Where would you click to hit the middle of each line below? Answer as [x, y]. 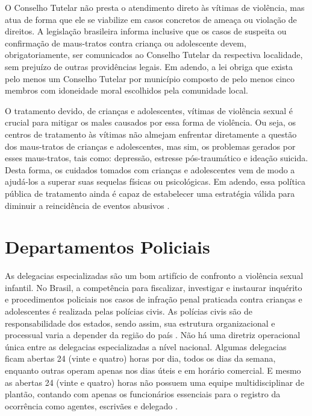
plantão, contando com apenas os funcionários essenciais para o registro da [143, 394]
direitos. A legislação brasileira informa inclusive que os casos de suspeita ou [146, 31]
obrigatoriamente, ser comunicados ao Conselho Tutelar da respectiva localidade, [154, 55]
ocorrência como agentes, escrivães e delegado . [91, 405]
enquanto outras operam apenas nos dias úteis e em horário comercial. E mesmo [153, 370]
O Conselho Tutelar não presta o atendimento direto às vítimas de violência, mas [155, 7]
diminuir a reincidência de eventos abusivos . [87, 205]
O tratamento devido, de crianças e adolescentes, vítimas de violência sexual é [149, 110]
